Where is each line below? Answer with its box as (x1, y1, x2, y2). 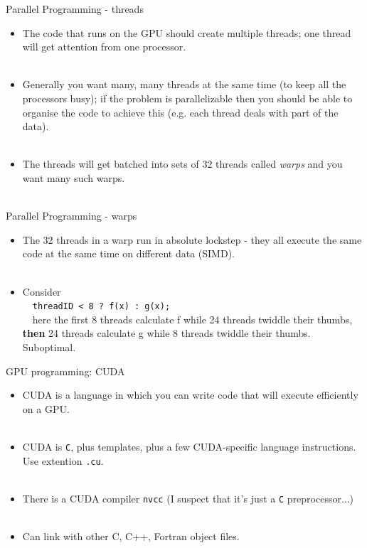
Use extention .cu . (22, 453, 104, 468)
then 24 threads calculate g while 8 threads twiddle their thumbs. (22, 326, 311, 340)
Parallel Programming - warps (6, 208, 137, 223)
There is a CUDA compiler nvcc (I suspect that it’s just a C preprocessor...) (22, 490, 354, 505)
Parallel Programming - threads (6, 1, 144, 16)
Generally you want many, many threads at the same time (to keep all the (22, 77, 346, 92)
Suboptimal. (22, 339, 76, 354)
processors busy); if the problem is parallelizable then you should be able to (22, 90, 353, 105)
